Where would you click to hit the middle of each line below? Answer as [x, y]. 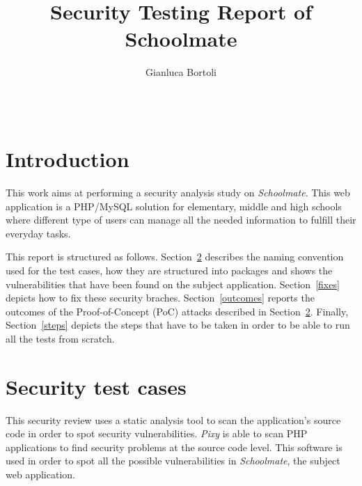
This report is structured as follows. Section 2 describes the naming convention [175, 257]
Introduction [68, 159]
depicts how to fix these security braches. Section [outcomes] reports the [160, 298]
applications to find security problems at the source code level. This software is [174, 447]
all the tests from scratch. [60, 338]
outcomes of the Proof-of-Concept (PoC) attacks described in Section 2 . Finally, [177, 311]
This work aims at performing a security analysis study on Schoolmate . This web [178, 193]
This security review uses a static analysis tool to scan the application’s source [173, 420]
